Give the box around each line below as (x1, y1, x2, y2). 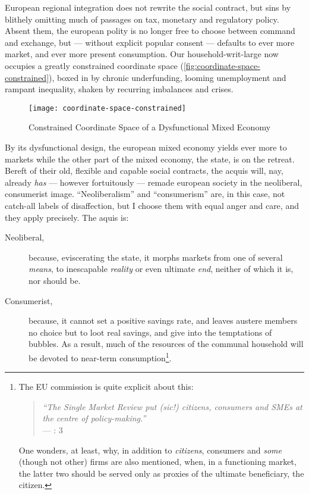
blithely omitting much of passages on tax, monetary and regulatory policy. (5, 12, 279, 25)
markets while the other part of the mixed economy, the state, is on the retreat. (5, 152, 295, 165)
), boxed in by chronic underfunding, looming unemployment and (49, 71, 286, 83)
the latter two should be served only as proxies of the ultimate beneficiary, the (18, 467, 304, 479)
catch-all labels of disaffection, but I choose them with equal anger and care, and (5, 199, 299, 211)
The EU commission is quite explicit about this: (18, 380, 194, 393)
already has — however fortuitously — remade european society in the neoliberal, (5, 176, 302, 188)
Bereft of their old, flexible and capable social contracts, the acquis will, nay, (5, 164, 283, 177)
